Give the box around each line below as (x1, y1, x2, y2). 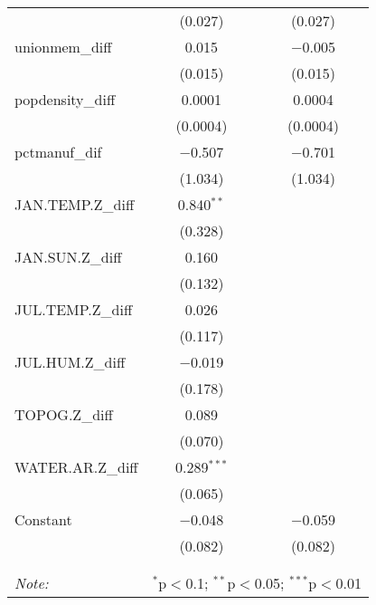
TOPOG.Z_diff (14, 404, 113, 425)
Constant (14, 509, 72, 530)
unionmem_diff (14, 36, 112, 57)
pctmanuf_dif (14, 141, 102, 162)
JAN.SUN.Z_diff (14, 246, 122, 267)
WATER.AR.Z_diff (14, 456, 138, 477)
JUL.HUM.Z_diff (14, 351, 126, 372)
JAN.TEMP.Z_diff (14, 194, 135, 215)
